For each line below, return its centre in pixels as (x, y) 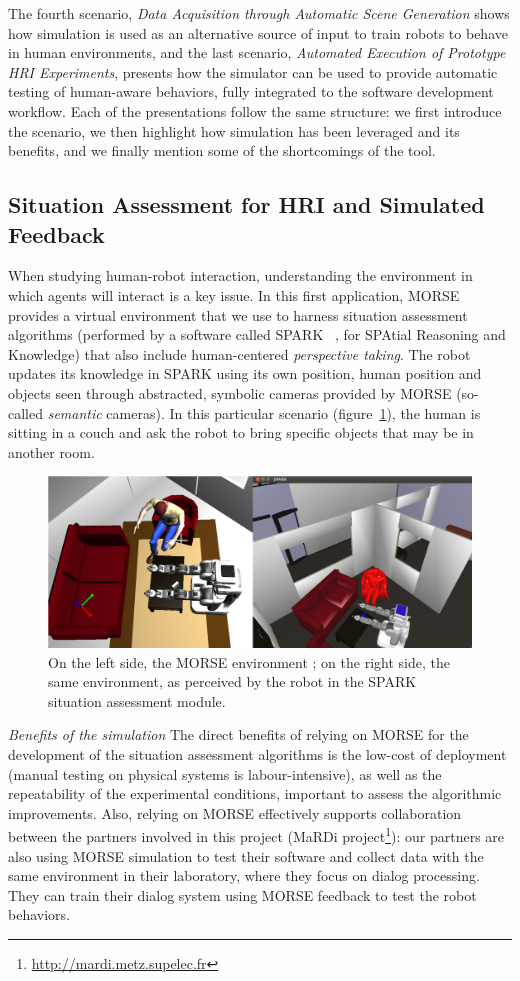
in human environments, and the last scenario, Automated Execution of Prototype (257, 52)
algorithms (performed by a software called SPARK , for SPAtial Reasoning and (257, 334)
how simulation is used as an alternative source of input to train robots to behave (258, 32)
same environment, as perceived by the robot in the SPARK (232, 681)
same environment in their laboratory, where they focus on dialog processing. (244, 875)
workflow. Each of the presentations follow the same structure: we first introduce (255, 110)
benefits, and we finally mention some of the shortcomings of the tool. (222, 150)
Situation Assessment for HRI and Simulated (246, 204)
